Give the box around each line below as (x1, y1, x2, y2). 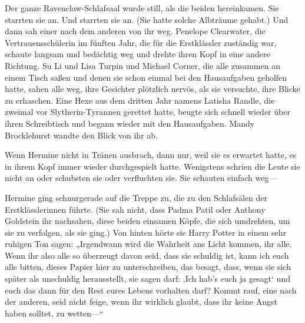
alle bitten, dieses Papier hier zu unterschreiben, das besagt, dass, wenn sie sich (5, 261, 291, 273)
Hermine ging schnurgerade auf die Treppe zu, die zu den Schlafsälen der (5, 191, 268, 203)
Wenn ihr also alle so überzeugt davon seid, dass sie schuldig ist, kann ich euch (5, 249, 289, 261)
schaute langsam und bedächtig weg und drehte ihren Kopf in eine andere (5, 48, 270, 60)
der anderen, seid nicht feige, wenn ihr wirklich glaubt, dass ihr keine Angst (5, 295, 277, 308)
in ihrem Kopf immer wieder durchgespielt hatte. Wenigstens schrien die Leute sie (5, 160, 300, 172)
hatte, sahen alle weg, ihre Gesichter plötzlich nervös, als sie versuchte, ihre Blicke (5, 83, 300, 95)
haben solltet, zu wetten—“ (5, 306, 104, 319)
